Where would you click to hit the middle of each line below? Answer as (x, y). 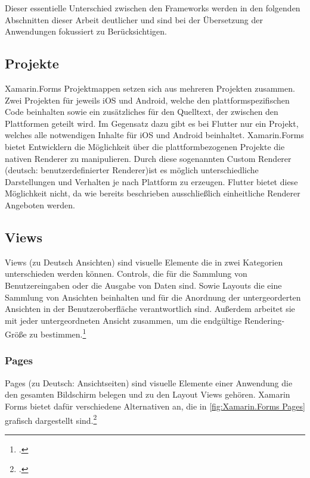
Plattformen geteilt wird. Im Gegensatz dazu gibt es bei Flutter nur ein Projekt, (152, 123)
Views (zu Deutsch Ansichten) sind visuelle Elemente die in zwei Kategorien (144, 262)
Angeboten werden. (40, 204)
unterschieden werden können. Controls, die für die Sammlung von (126, 274)
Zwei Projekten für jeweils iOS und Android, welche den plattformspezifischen (147, 100)
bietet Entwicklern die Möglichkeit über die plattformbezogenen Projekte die (145, 146)
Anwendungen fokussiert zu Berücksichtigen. (86, 31)
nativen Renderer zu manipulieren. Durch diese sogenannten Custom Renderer (148, 158)
